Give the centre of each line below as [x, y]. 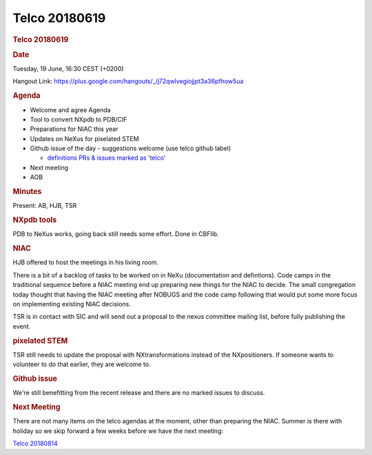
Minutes [27, 191]
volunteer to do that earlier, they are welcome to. [82, 364]
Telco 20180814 [35, 443]
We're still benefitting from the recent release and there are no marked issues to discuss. [139, 393]
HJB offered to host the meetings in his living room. [85, 262]
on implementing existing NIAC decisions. [72, 304]
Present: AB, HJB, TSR [45, 206]
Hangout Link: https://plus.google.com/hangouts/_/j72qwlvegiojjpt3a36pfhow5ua [128, 81]
